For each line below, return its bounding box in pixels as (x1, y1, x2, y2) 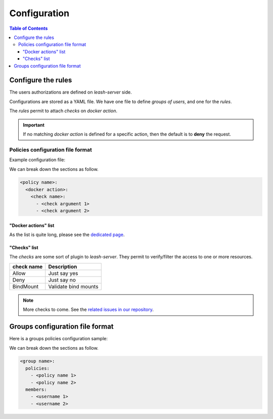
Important (23, 122, 45, 128)
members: (25, 387, 47, 393)
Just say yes (48, 269, 78, 276)
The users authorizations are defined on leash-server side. (9, 89, 132, 96)
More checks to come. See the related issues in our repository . (23, 306, 154, 313)
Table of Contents (9, 25, 48, 31)
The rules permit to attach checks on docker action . (9, 108, 118, 114)
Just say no (48, 276, 76, 283)
